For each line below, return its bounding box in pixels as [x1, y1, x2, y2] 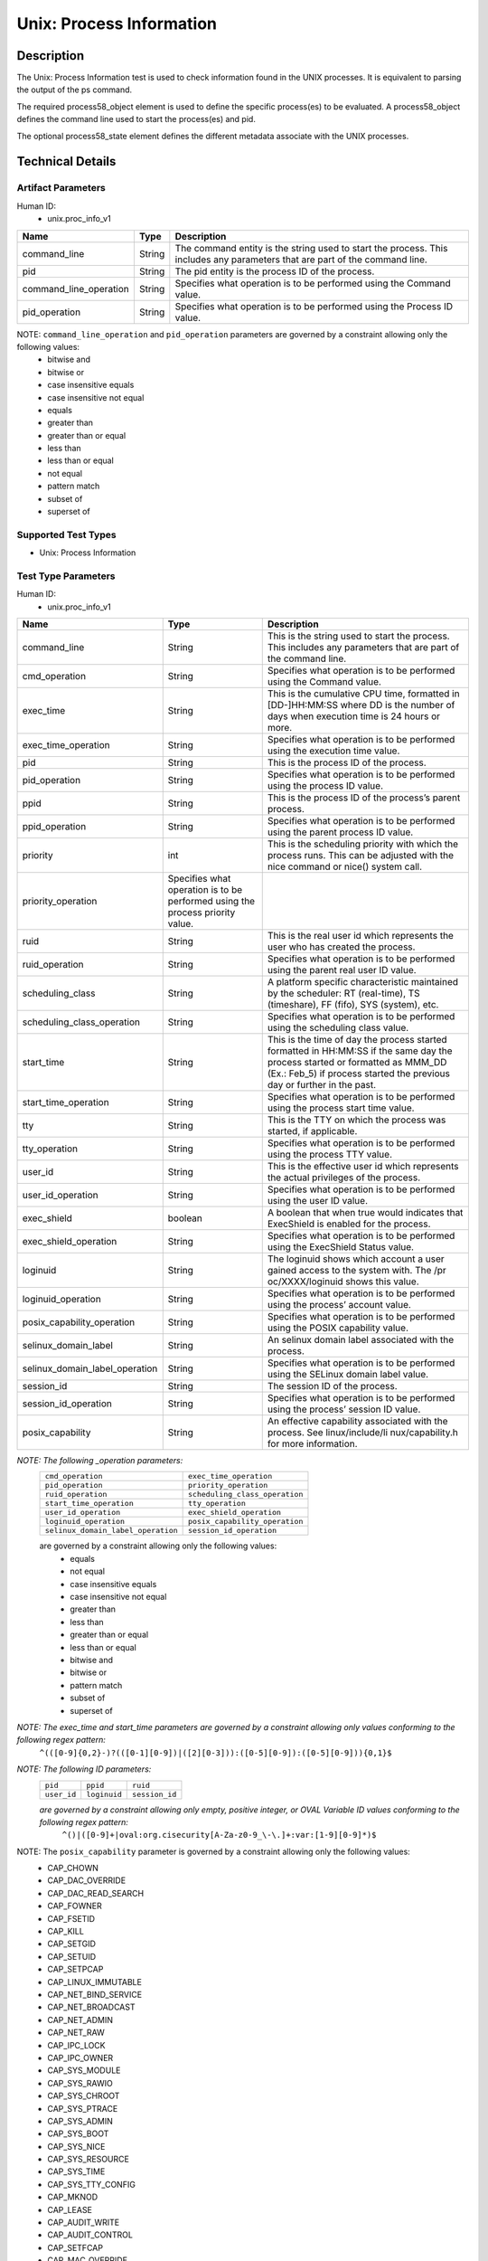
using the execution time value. [267, 744, 400, 757]
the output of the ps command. [16, 84, 133, 95]
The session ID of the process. [267, 1380, 398, 1393]
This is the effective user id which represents [267, 1160, 459, 1173]
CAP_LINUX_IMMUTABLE [47, 1976, 142, 1987]
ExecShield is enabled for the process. [267, 1217, 431, 1230]
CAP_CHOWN [47, 1863, 99, 1874]
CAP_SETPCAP [47, 1963, 104, 1975]
